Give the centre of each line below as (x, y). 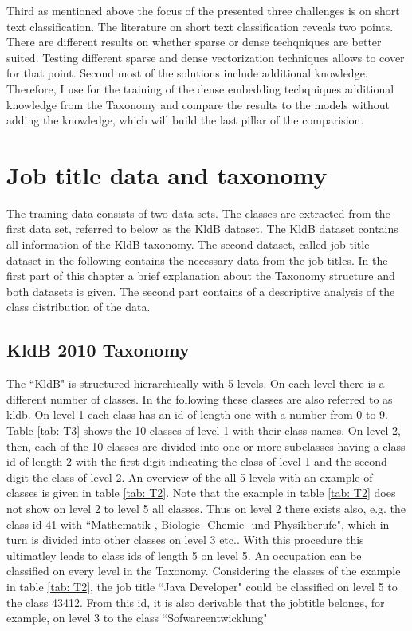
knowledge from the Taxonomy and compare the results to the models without (198, 104)
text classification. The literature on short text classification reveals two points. (200, 26)
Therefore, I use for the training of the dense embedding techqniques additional (200, 88)
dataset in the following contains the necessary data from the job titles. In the (197, 260)
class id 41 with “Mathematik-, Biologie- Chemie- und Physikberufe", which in (198, 524)
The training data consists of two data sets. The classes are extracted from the (198, 213)
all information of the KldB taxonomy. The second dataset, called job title (188, 245)
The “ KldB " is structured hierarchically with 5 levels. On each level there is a (196, 383)
